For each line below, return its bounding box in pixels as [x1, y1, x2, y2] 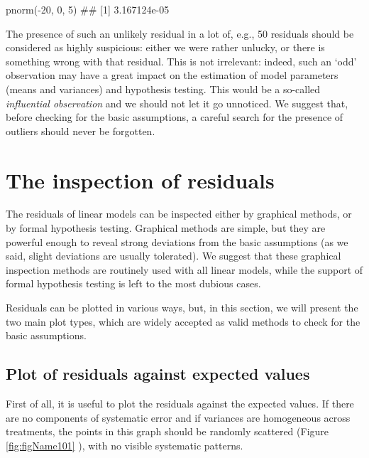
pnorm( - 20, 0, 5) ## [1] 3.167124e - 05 [6, 2, 170, 16]
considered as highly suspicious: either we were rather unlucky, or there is [6, 40, 325, 55]
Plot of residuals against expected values [6, 363, 310, 385]
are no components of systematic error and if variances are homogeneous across [6, 410, 351, 425]
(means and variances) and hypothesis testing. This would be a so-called [6, 81, 321, 96]
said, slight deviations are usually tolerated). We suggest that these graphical [6, 248, 341, 263]
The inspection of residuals [6, 165, 275, 194]
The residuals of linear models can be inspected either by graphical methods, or [6, 206, 352, 221]
